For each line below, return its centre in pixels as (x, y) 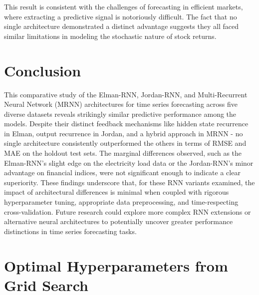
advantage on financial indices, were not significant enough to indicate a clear (122, 172)
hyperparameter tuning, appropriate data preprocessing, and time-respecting (121, 202)
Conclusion (43, 70)
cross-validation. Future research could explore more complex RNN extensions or (128, 211)
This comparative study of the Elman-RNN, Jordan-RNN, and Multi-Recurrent (126, 94)
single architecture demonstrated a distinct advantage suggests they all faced (121, 26)
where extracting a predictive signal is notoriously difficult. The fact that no (121, 16)
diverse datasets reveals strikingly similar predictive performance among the (120, 114)
